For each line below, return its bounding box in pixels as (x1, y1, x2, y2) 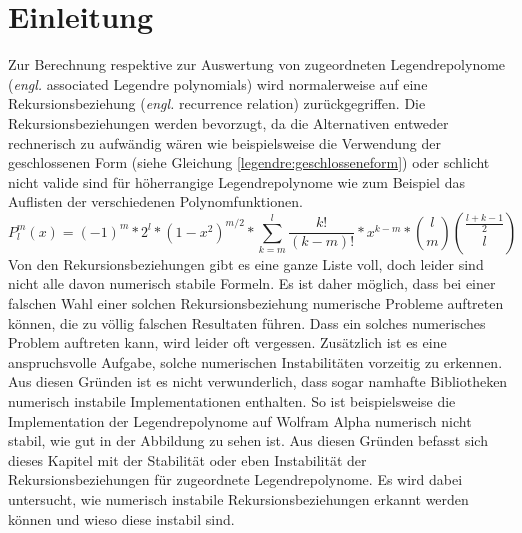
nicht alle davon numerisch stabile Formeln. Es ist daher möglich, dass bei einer (8, 273, 496, 294)
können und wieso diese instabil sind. (8, 508, 235, 529)
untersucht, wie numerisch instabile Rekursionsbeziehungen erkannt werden (8, 489, 469, 509)
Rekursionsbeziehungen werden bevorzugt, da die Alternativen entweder (8, 112, 449, 133)
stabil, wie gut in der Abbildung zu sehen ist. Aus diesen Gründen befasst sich (8, 430, 488, 451)
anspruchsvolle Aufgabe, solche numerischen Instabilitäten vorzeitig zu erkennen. (8, 351, 503, 372)
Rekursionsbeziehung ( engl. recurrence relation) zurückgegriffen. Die (8, 93, 426, 114)
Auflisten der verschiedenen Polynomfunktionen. (8, 191, 303, 212)
